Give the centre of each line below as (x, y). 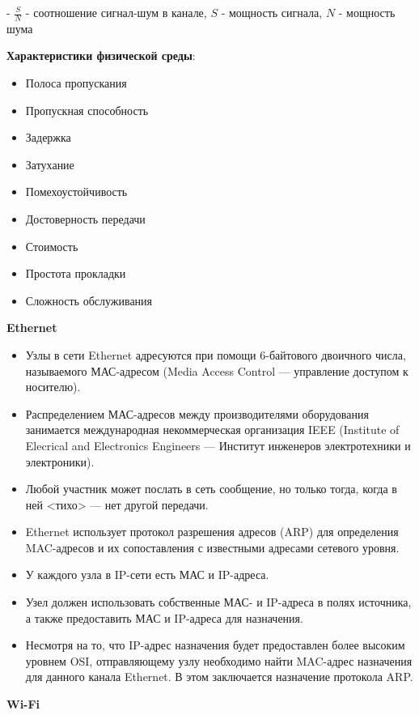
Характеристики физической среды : (101, 55)
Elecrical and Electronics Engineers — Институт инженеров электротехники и (218, 445)
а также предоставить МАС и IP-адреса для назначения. (164, 617)
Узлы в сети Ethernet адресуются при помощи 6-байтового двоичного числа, (216, 354)
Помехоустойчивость (76, 192)
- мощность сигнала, (272, 12)
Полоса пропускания (76, 83)
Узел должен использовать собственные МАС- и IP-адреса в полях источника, (218, 602)
